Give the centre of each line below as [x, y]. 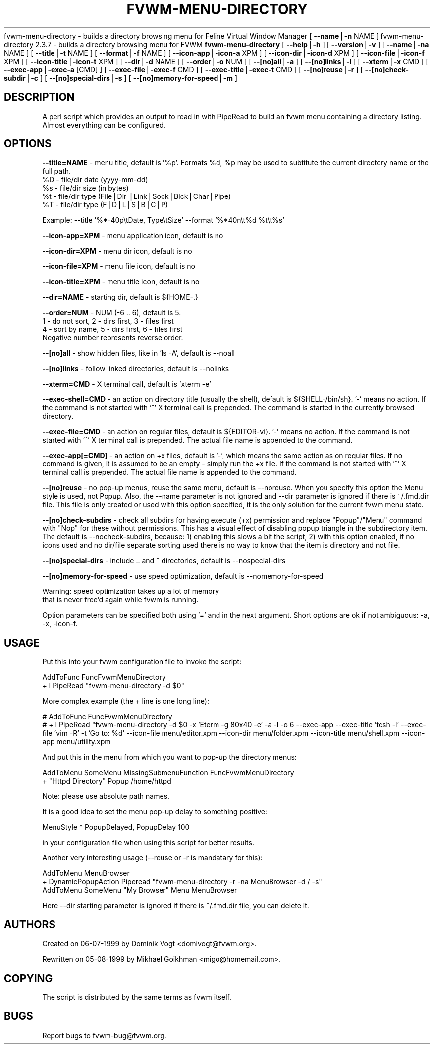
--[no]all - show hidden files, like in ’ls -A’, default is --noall [138, 353]
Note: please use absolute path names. [106, 796]
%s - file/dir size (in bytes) [85, 188]
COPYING [28, 978]
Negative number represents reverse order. [113, 338]
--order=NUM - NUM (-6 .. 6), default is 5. [112, 313]
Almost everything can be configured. [104, 125]
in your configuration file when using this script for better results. [148, 843]
